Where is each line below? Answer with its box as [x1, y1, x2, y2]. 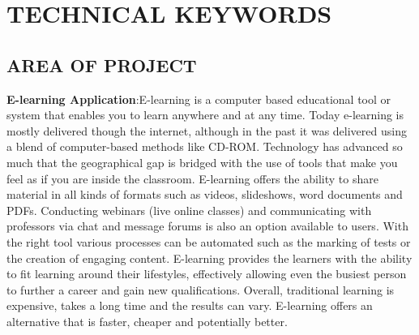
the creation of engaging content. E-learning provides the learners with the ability [6, 249, 413, 266]
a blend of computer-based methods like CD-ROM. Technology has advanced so [6, 138, 403, 155]
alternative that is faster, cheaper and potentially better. [6, 312, 288, 329]
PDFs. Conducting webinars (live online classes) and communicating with [6, 201, 372, 218]
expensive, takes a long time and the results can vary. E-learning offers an [6, 297, 373, 314]
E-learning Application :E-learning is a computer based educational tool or [6, 90, 391, 107]
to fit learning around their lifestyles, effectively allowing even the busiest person [6, 265, 407, 282]
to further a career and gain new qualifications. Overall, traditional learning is [6, 281, 395, 298]
